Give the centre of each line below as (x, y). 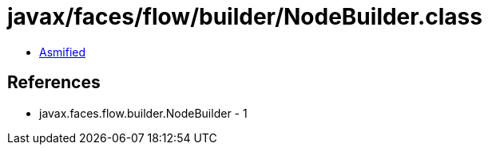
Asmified (63, 52)
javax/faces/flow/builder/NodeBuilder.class (245, 17)
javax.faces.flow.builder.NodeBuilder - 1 (143, 113)
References (54, 83)
